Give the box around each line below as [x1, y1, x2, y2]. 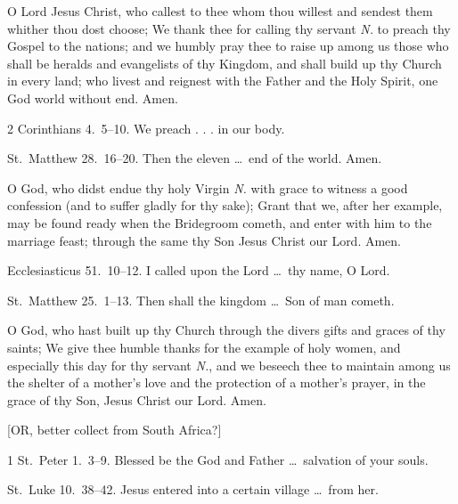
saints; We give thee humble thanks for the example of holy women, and [7, 337, 401, 356]
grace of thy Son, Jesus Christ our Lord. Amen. [7, 390, 266, 409]
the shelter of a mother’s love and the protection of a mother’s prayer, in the [7, 373, 426, 392]
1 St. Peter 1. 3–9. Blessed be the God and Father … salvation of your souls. [7, 450, 429, 468]
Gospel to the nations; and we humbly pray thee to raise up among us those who [7, 37, 449, 55]
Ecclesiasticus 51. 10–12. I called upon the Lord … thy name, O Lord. [7, 261, 390, 280]
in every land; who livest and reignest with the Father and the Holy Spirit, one [7, 71, 438, 90]
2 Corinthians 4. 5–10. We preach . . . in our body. [7, 118, 285, 137]
